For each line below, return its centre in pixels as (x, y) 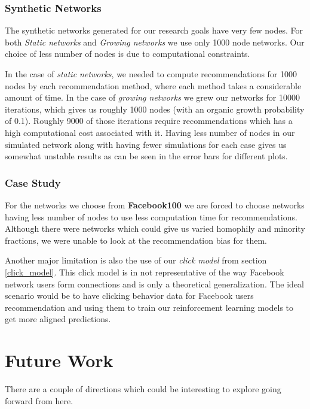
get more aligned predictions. (58, 319)
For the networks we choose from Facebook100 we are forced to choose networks (155, 205)
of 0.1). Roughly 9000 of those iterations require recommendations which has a (149, 121)
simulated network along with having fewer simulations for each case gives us (146, 144)
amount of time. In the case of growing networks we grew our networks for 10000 (152, 97)
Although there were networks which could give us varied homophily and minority (155, 228)
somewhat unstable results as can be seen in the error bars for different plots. (146, 156)
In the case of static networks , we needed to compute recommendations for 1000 (151, 74)
